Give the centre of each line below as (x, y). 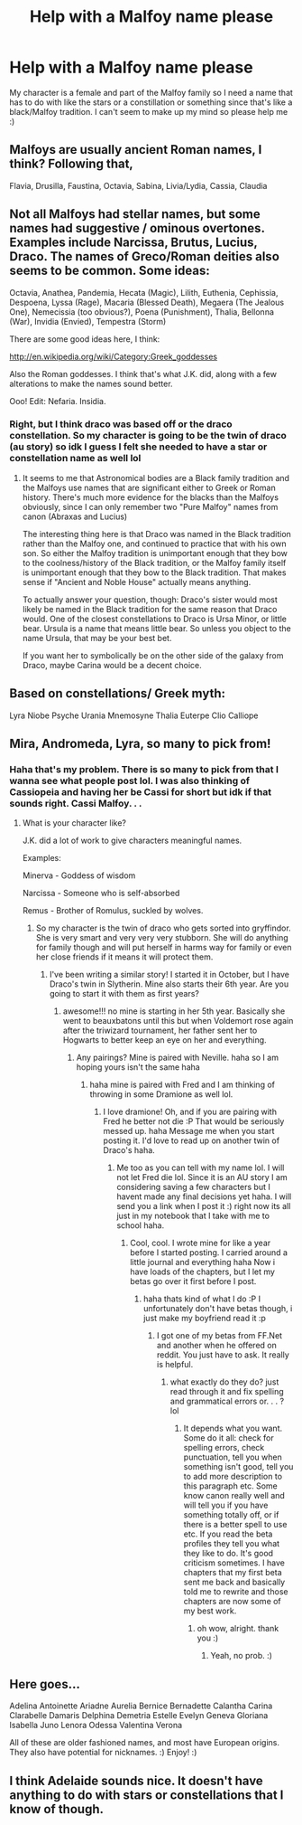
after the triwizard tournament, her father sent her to (160, 1031)
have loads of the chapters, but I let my (202, 1272)
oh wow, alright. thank (238, 1629)
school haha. (141, 1225)
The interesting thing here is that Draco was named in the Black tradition (156, 534)
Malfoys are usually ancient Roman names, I (136, 150)
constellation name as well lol (75, 459)
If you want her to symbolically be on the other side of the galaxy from (153, 655)
